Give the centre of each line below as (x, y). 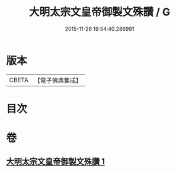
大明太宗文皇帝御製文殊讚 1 (56, 162)
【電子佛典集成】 (58, 80)
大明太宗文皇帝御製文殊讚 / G (100, 12)
